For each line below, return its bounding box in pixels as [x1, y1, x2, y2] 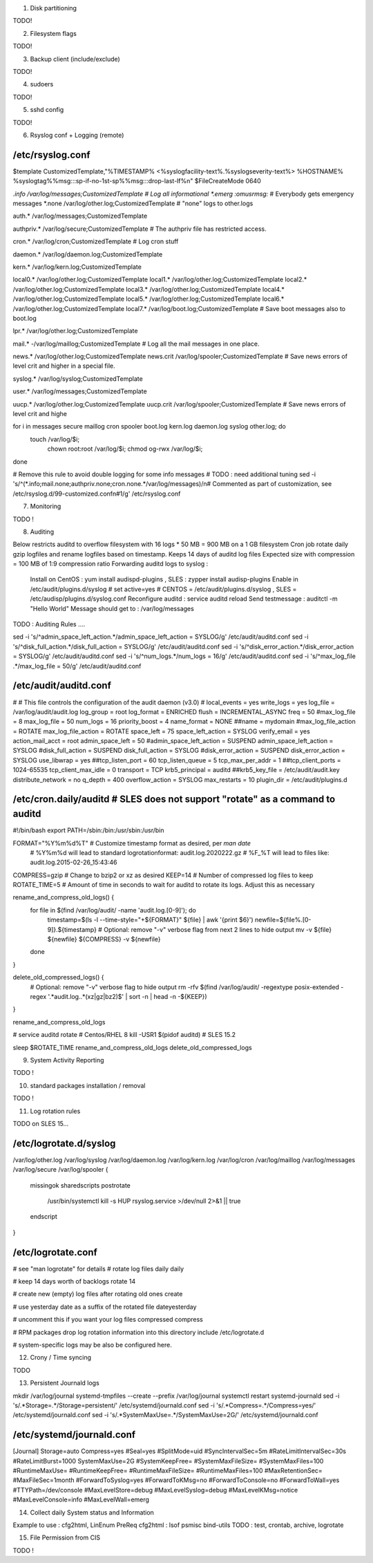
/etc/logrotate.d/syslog [12, 1137, 116, 1149]
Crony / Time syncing [30, 1354, 92, 1362]
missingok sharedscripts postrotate [30, 1181, 131, 1189]
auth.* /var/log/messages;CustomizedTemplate [12, 212, 148, 221]
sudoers [30, 80, 54, 88]
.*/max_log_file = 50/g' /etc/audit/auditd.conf [12, 662, 142, 670]
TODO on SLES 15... [12, 1119, 69, 1127]
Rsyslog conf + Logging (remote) [30, 131, 124, 139]
